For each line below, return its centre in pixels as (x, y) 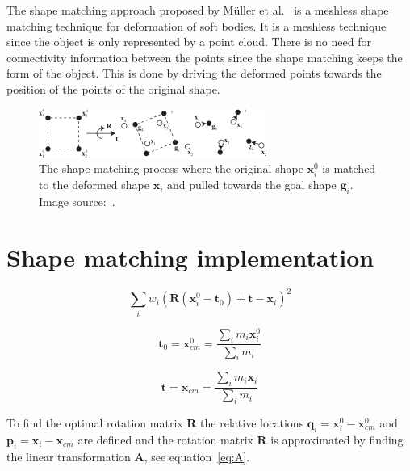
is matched (349, 168)
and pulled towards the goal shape (252, 185)
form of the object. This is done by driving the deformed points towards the (194, 73)
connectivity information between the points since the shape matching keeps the (205, 57)
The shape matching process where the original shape (171, 168)
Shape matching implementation (190, 257)
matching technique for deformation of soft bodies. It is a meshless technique (197, 25)
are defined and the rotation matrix (165, 439)
